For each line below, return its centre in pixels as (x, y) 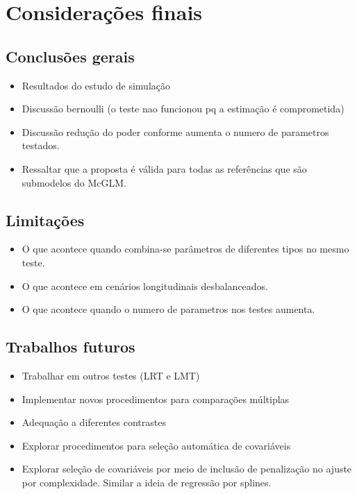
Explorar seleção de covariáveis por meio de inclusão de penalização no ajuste (187, 469)
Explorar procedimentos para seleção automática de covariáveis (156, 445)
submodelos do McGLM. (74, 182)
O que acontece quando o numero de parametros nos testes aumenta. (168, 309)
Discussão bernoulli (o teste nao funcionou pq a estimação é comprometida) (183, 109)
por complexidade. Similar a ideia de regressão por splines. (147, 482)
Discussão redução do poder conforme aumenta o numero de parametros (175, 131)
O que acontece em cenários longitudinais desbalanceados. (145, 286)
